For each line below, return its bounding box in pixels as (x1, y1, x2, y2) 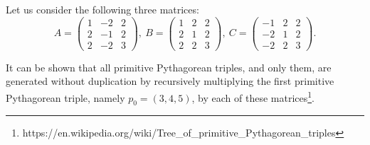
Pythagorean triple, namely (6, 90, 125, 105)
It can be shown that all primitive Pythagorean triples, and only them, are (6, 59, 332, 74)
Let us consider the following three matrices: (6, 2, 199, 16)
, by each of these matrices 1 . (191, 88, 314, 105)
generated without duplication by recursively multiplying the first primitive (6, 74, 334, 88)
